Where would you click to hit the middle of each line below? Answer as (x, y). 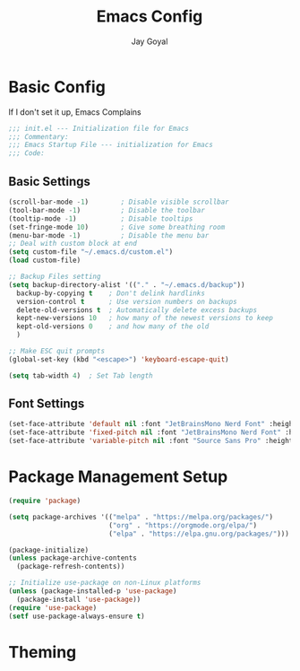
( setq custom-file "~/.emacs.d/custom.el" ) (91, 252)
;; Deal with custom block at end (73, 244)
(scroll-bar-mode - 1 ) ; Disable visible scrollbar (119, 202)
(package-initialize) (49, 550)
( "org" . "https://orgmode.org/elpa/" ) (182, 525)
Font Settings (47, 404)
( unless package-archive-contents (73, 558)
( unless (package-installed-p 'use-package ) (93, 591)
